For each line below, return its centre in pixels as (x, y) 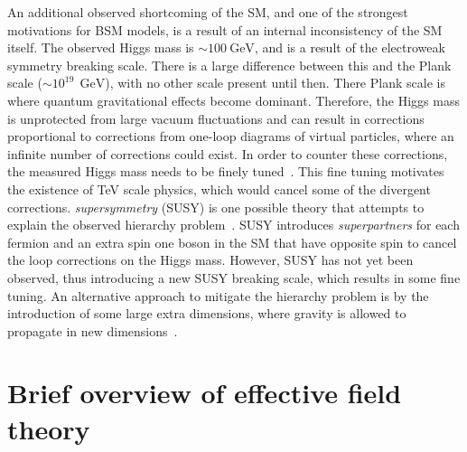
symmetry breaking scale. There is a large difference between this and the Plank (229, 65)
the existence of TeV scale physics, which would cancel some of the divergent (219, 188)
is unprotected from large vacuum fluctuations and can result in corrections (216, 118)
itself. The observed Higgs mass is (101, 47)
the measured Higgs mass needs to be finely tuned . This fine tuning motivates (226, 171)
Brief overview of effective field (205, 393)
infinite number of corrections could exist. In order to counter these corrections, (228, 153)
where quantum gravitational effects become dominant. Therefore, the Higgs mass (233, 100)
